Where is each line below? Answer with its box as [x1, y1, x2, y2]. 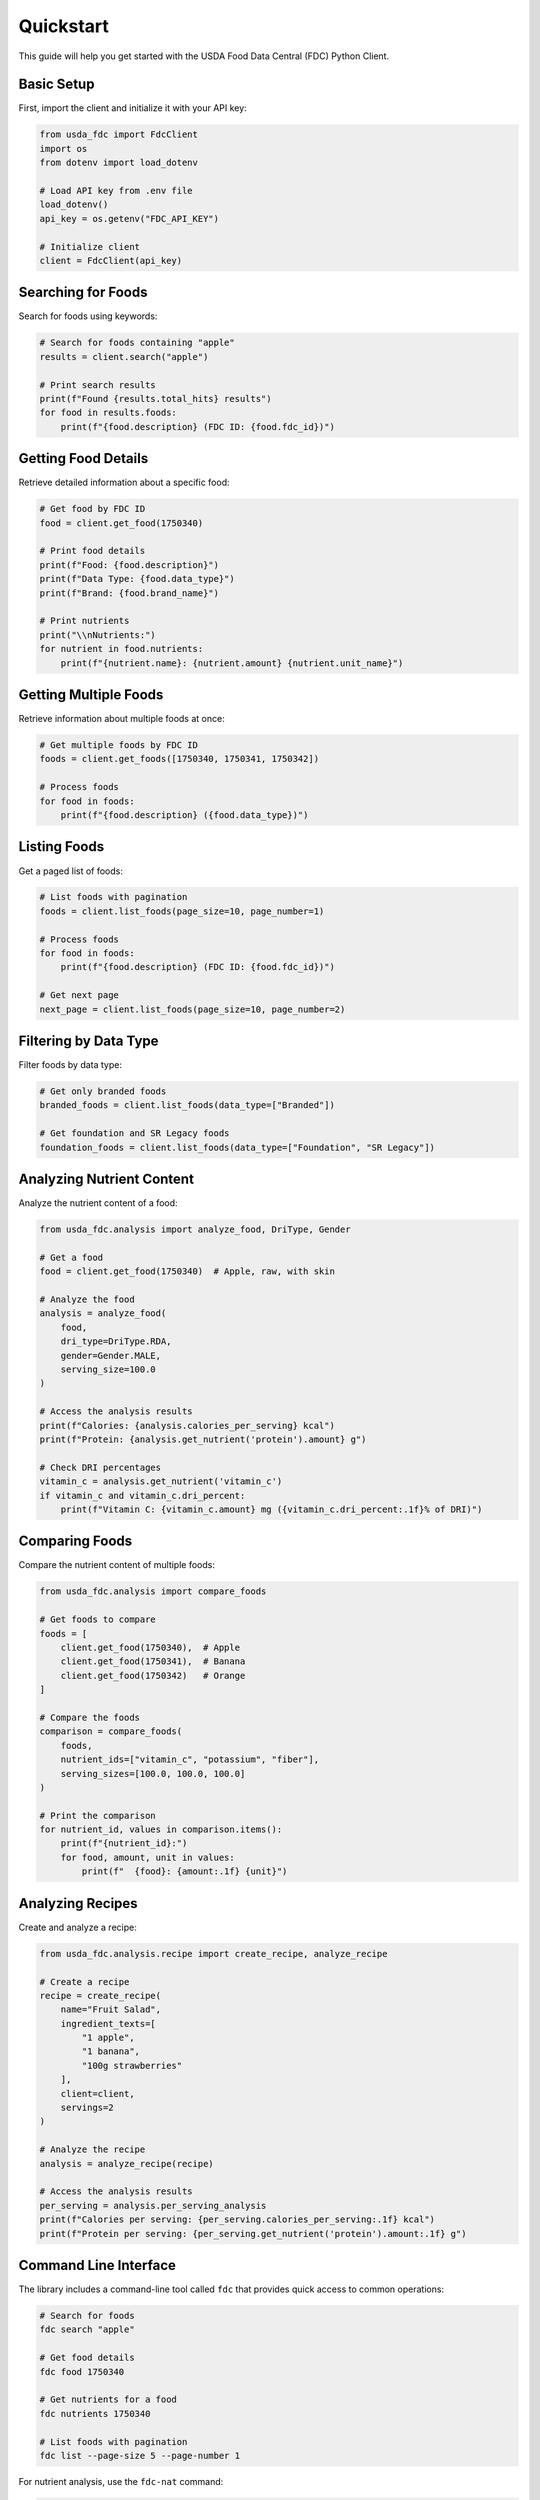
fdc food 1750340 [39, 2366, 125, 2377]
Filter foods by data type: [18, 1059, 122, 1071]
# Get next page [39, 990, 120, 1001]
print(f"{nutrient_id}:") [60, 1838, 188, 1849]
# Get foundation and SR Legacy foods [39, 1128, 230, 1139]
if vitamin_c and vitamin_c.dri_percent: [39, 1490, 246, 1501]
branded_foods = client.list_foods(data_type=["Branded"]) [39, 1100, 335, 1111]
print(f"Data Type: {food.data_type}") [39, 573, 235, 585]
